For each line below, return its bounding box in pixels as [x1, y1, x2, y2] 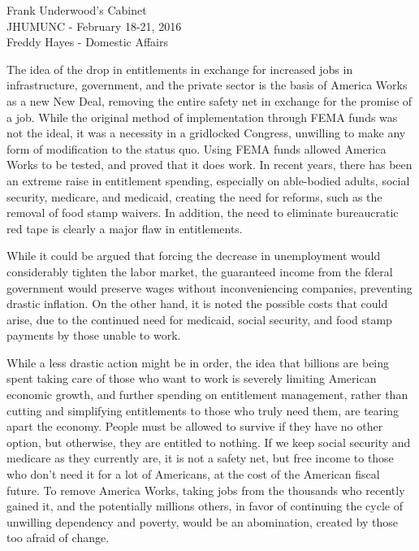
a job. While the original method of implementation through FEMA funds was [6, 108, 398, 125]
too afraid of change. [6, 529, 110, 546]
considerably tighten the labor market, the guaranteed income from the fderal [6, 262, 393, 280]
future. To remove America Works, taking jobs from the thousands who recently [6, 481, 405, 498]
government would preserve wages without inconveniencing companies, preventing [6, 279, 413, 296]
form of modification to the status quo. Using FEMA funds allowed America [6, 140, 387, 157]
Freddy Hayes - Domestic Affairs [6, 33, 168, 50]
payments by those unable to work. [6, 327, 181, 344]
